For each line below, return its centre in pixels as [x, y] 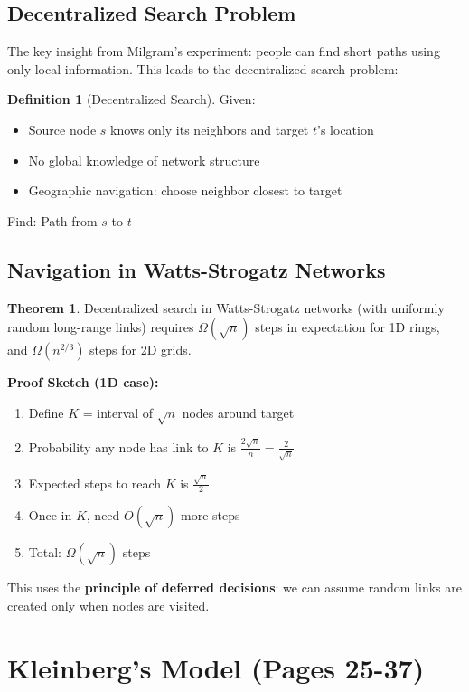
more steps [211, 515]
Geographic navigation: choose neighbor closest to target [185, 190]
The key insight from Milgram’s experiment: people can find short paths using [224, 51]
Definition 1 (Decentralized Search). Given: [131, 99]
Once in [50, 515]
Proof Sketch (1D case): [83, 382]
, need [103, 515]
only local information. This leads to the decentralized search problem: [203, 68]
